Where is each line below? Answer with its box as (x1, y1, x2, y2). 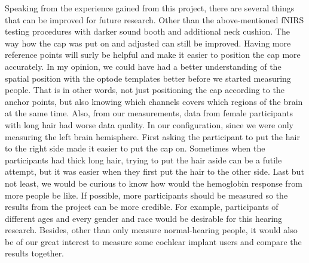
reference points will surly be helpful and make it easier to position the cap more (5, 48, 301, 61)
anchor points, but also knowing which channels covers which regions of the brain (5, 95, 303, 107)
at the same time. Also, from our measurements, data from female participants (5, 107, 293, 119)
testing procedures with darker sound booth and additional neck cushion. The (5, 25, 290, 38)
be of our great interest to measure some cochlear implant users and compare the (5, 235, 302, 247)
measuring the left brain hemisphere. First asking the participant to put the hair (5, 130, 300, 143)
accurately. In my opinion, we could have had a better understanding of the (5, 60, 282, 72)
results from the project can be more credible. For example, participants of (5, 200, 279, 213)
